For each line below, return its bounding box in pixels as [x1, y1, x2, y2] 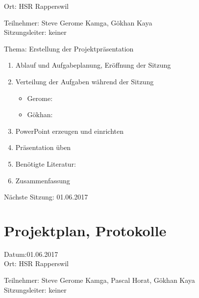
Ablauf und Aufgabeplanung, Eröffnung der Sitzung [15, 60, 171, 70]
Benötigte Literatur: [15, 158, 76, 169]
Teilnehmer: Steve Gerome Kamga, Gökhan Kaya [4, 17, 152, 27]
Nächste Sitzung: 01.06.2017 [4, 192, 88, 202]
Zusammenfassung [15, 175, 70, 185]
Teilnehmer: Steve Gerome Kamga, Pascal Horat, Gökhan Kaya [4, 275, 195, 285]
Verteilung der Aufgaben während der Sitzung [15, 76, 154, 86]
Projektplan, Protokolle [4, 220, 167, 240]
